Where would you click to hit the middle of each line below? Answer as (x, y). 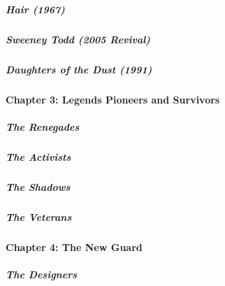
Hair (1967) (35, 9)
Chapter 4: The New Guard (74, 246)
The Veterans (39, 216)
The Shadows (38, 186)
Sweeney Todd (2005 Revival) (78, 39)
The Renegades (43, 126)
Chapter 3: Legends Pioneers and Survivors (113, 99)
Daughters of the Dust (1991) (79, 69)
